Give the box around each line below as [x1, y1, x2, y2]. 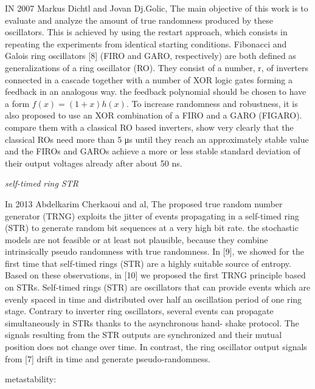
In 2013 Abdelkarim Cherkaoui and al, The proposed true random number [5, 197, 283, 210]
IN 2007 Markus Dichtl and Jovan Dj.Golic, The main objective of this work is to [5, 2, 308, 14]
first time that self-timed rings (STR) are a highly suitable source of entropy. [5, 256, 291, 269]
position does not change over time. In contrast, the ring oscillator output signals [5, 340, 307, 353]
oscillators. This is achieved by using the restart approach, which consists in [5, 26, 288, 38]
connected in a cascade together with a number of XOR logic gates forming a [5, 73, 292, 86]
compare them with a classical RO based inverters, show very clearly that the [5, 120, 294, 133]
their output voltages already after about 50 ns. [5, 156, 182, 169]
